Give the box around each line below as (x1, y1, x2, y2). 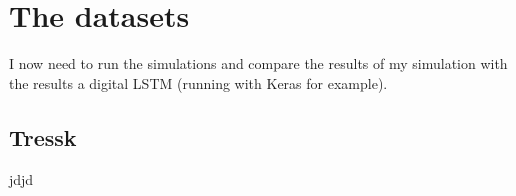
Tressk (9, 121, 77, 152)
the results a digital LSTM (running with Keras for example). (9, 72, 388, 93)
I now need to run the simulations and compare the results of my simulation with (9, 53, 508, 74)
